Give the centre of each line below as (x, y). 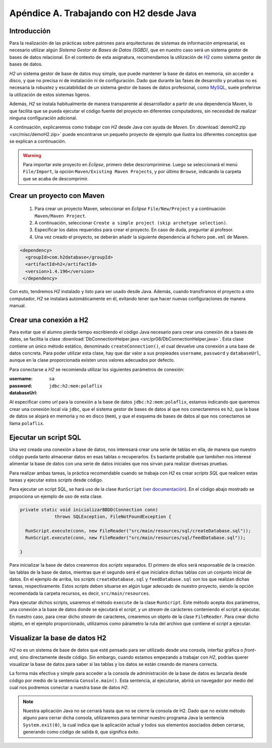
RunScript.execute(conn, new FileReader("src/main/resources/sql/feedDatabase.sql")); (136, 538)
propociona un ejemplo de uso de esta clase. (56, 496)
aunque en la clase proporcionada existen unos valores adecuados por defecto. (92, 360)
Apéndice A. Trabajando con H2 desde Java (103, 13)
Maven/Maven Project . (60, 216)
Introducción (30, 31)
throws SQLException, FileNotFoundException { (113, 517)
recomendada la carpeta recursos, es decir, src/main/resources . (80, 593)
